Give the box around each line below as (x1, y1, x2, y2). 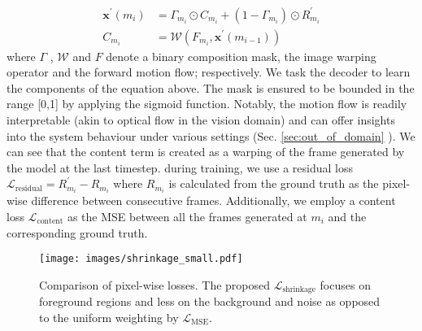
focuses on (320, 276, 371, 293)
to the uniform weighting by (39, 308, 179, 325)
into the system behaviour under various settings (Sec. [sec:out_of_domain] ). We (7, 127, 415, 144)
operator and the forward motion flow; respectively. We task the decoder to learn (7, 63, 411, 81)
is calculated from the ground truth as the (168, 175, 379, 192)
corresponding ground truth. (7, 224, 148, 241)
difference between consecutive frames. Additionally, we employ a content (31, 192, 396, 209)
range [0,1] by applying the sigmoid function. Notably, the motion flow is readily (7, 95, 407, 112)
